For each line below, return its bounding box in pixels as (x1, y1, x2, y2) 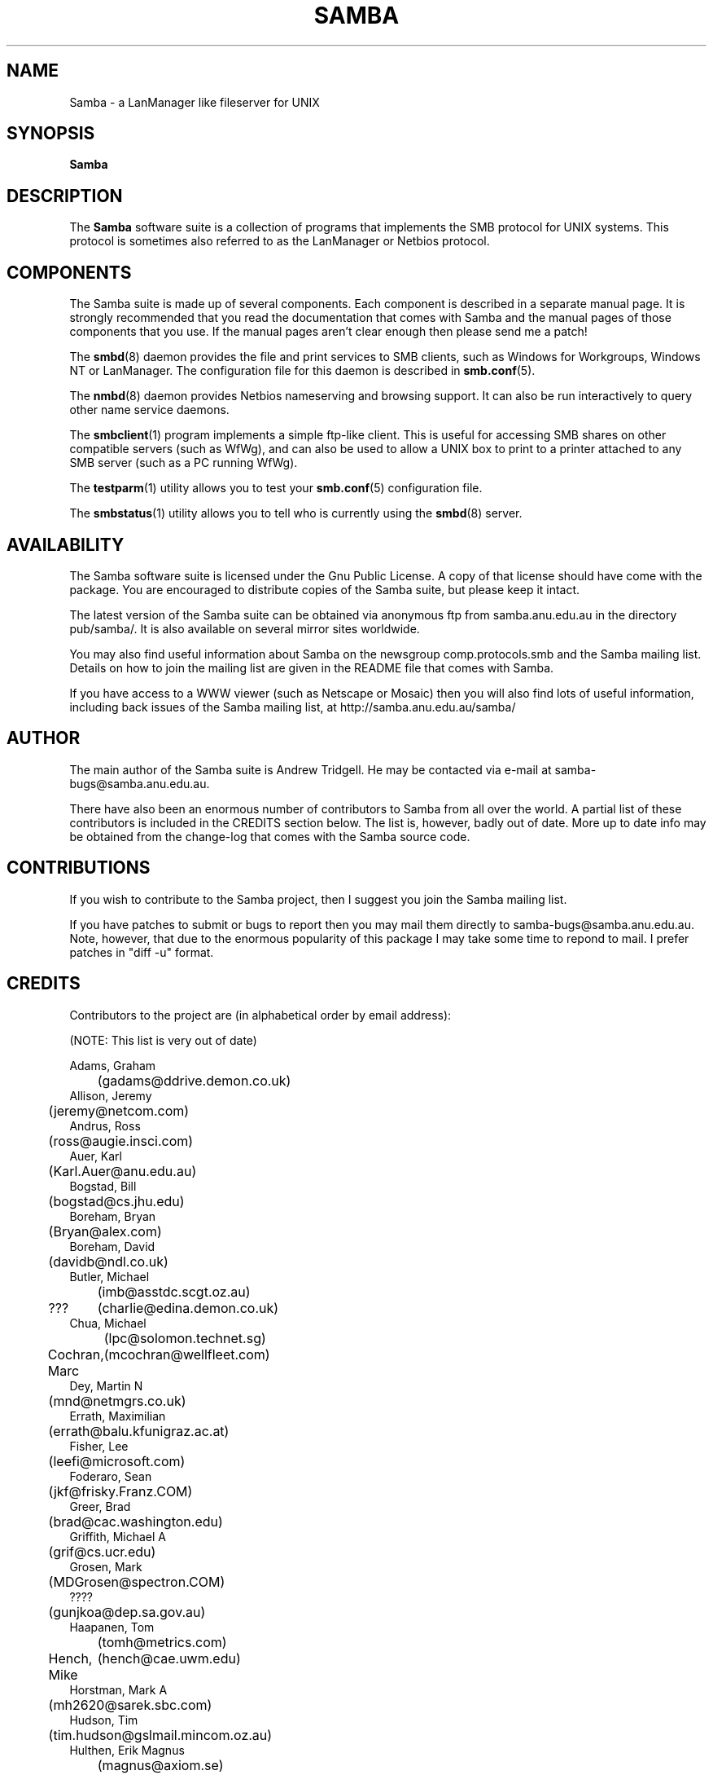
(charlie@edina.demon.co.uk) (97, 1299, 279, 1316)
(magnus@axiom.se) (97, 1756, 224, 1773)
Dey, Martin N (69, 1378, 143, 1393)
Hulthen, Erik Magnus (69, 1742, 185, 1757)
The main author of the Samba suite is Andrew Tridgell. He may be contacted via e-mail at (69, 762, 552, 777)
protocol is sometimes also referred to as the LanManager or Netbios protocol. (69, 234, 490, 249)
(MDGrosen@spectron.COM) (48, 1573, 225, 1590)
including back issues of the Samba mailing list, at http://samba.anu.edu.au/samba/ (69, 699, 516, 714)
